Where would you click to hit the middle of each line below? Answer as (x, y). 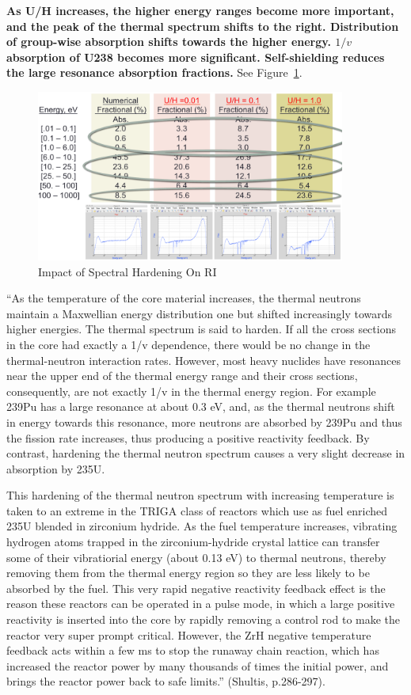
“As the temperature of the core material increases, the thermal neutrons (184, 298)
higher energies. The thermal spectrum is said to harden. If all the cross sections (201, 329)
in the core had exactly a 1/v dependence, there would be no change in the (188, 344)
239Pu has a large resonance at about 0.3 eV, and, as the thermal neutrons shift (201, 406)
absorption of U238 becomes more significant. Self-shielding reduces (196, 57)
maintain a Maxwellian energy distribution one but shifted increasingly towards (200, 313)
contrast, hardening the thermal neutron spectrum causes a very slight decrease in (206, 453)
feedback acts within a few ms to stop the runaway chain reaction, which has (193, 650)
